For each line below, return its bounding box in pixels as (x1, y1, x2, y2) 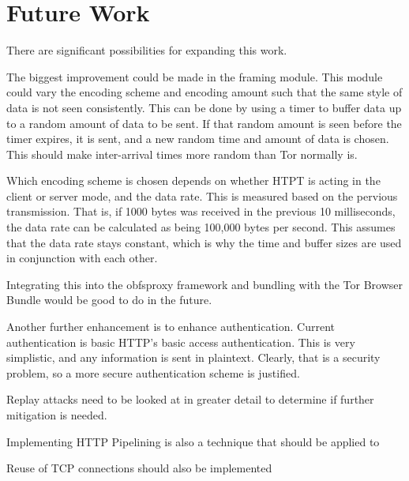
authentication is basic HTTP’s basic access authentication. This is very (6, 333, 355, 350)
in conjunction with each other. (6, 250, 158, 266)
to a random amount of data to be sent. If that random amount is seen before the (6, 115, 402, 131)
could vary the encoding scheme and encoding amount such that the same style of (6, 84, 403, 100)
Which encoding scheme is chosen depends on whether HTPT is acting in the (6, 172, 381, 189)
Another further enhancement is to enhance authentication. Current (6, 318, 336, 335)
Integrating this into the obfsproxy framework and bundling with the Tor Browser (6, 276, 403, 292)
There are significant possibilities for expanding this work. (6, 42, 287, 58)
